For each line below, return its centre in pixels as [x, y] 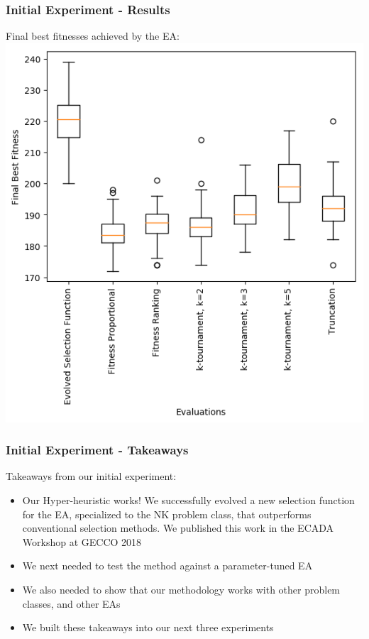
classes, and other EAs [71, 603]
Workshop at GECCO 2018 [82, 541]
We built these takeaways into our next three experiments [148, 627]
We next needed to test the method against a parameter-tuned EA [167, 566]
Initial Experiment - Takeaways [97, 450]
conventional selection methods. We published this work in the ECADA [178, 528]
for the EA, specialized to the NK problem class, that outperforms [167, 514]
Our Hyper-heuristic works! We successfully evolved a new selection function [188, 500]
